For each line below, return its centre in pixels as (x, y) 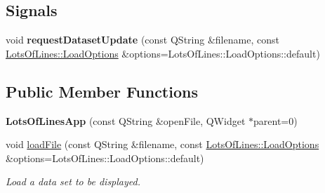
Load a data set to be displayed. (73, 181)
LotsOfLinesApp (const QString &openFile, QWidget (126, 120)
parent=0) (276, 120)
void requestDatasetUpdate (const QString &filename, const (142, 40)
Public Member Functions (102, 91)
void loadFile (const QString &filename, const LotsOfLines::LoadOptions (162, 144)
